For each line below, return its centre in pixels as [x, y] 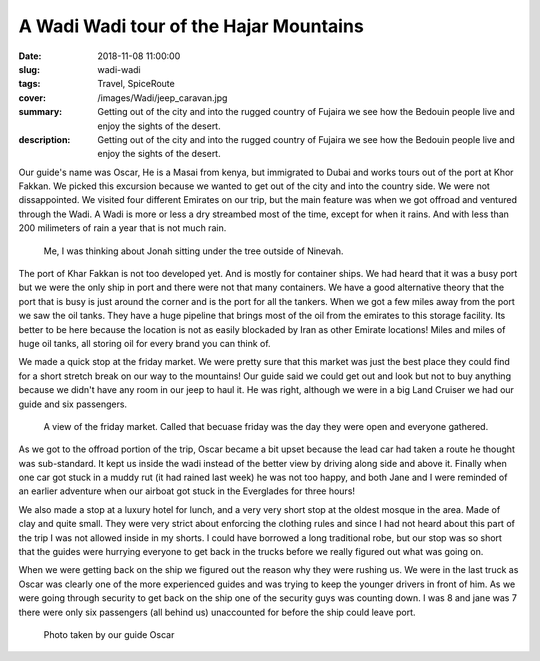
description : [44, 139]
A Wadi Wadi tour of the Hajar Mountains [191, 26]
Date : [30, 56]
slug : [29, 69]
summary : [40, 112]
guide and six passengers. [73, 404]
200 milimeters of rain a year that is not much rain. [122, 228]
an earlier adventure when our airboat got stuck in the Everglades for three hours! [186, 491]
